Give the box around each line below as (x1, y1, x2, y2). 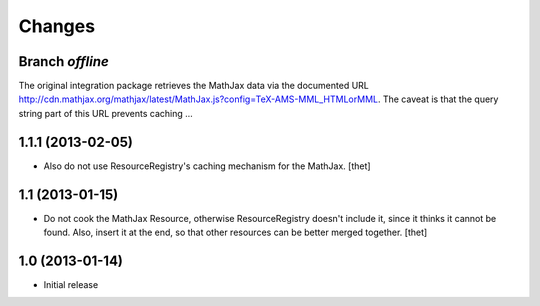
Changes (18, 15, 95, 37)
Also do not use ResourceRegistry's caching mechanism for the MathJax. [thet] (43, 160, 371, 172)
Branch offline (18, 53, 109, 70)
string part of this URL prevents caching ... (18, 107, 194, 119)
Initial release (43, 278, 99, 290)
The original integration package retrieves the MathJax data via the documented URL (18, 80, 370, 92)
